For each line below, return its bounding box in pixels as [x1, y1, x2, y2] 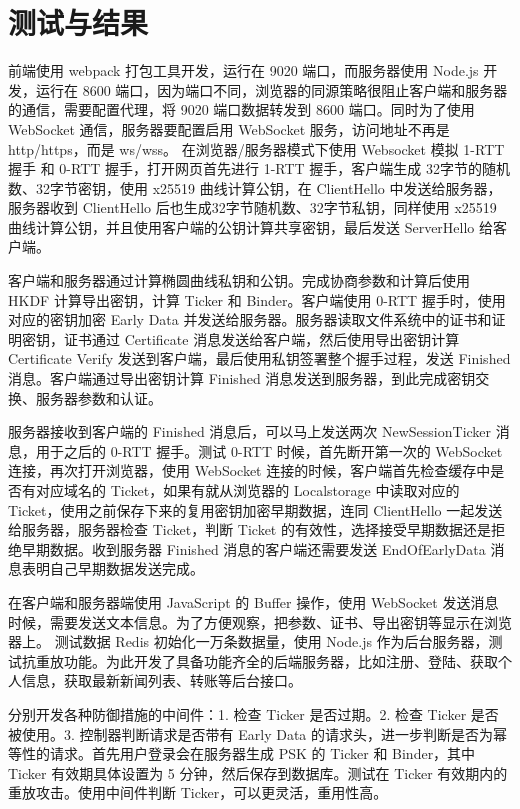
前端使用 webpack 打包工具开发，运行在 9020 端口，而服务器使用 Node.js [8, 60, 479, 81]
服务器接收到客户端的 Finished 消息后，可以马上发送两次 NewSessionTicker [8, 421, 492, 442]
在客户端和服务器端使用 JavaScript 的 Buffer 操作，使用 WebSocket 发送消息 [8, 591, 499, 612]
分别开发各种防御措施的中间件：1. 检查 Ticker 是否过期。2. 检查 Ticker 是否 [8, 703, 499, 724]
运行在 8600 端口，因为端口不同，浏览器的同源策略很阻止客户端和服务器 [35, 79, 508, 100]
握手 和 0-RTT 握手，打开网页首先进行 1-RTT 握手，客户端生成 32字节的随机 [8, 158, 511, 179]
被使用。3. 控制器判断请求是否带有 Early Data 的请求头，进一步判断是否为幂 [8, 723, 507, 744]
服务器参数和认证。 [35, 387, 162, 408]
